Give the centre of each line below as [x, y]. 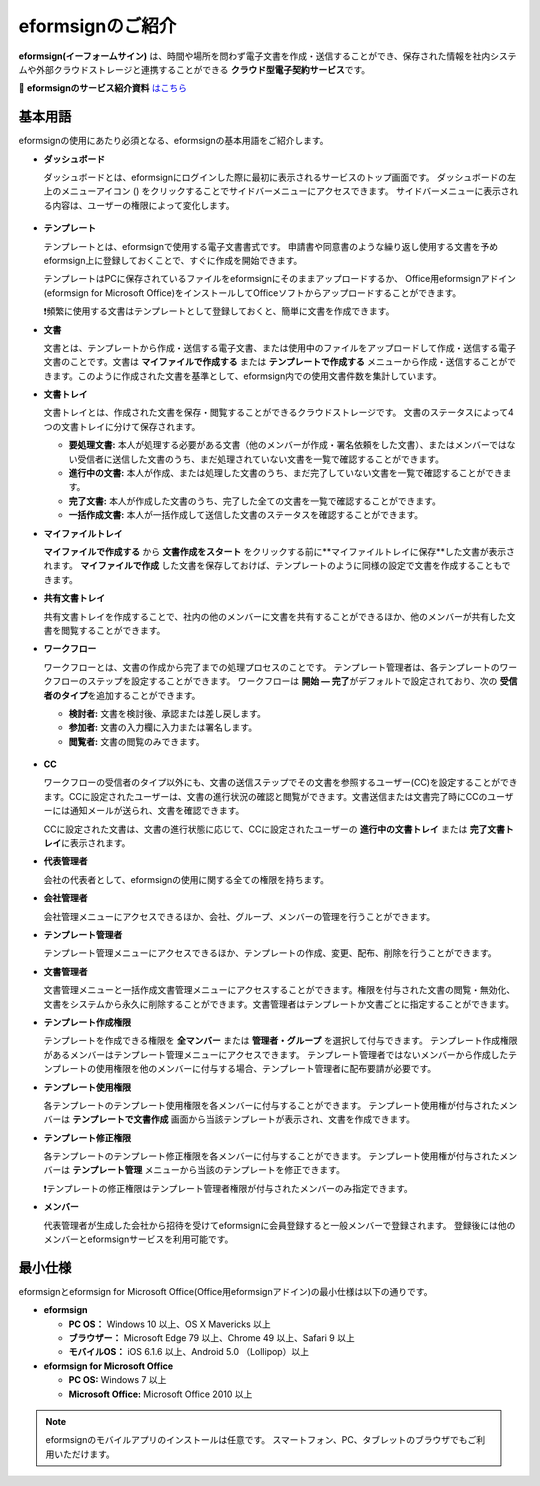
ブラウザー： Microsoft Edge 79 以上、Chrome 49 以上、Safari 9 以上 [211, 1338]
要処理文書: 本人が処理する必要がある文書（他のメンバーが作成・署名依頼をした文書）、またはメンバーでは [287, 445]
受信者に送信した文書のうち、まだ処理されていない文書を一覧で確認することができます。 [260, 459]
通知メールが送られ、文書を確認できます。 [157, 811]
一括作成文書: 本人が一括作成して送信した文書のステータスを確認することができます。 [246, 515]
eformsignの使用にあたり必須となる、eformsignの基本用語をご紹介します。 [173, 141]
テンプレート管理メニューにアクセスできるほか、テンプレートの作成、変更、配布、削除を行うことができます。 [270, 953]
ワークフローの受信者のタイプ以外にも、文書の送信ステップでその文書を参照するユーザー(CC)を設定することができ [280, 782]
